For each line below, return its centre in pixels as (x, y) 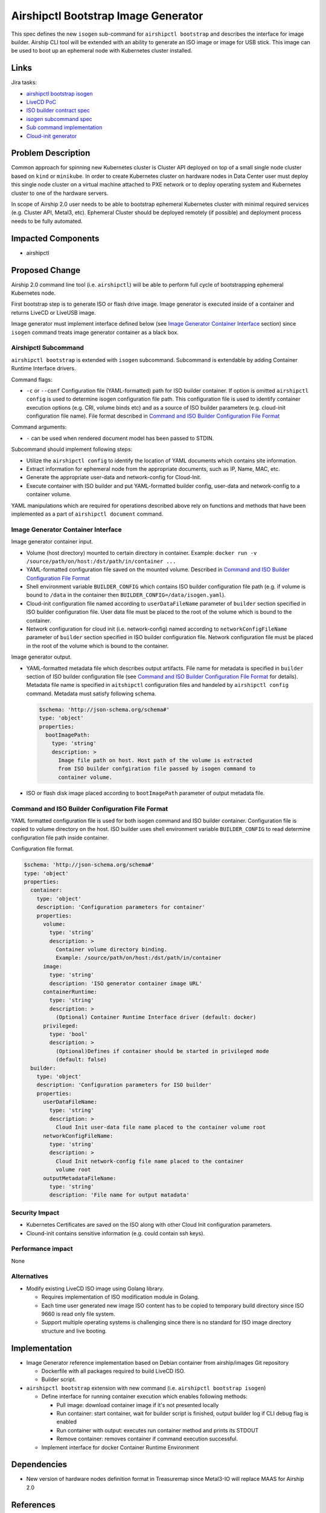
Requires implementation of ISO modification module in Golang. (120, 1297)
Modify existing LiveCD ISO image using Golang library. (95, 1288)
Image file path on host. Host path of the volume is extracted (155, 760)
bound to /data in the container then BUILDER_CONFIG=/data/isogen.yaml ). (126, 595)
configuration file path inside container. (60, 838)
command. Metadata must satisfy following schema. (91, 694)
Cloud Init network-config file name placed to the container (149, 1161)
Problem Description (51, 153)
